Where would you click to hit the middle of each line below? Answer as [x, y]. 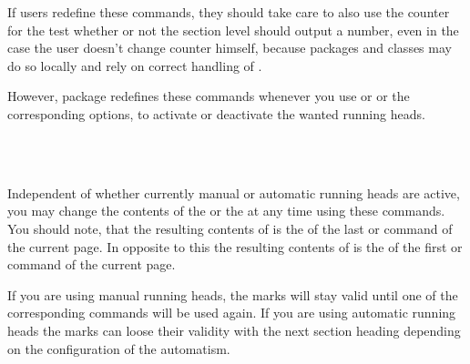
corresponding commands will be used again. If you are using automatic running [232, 313]
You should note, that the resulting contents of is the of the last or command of [230, 228]
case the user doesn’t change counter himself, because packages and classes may [230, 48]
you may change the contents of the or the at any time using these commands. [226, 211]
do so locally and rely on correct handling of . [135, 65]
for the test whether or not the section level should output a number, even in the [233, 30]
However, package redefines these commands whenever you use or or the [209, 96]
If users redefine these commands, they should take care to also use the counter [229, 12]
